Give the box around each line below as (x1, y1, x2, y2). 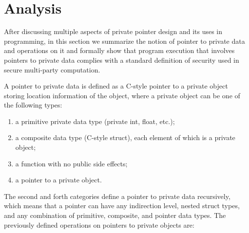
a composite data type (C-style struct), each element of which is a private (15, 132, 235, 143)
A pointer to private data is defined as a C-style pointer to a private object (4, 81, 228, 91)
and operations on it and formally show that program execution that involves (4, 45, 235, 55)
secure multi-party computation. (4, 64, 100, 74)
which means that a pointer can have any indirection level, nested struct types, (4, 200, 240, 211)
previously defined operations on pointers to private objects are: (4, 219, 194, 230)
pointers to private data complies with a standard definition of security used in (4, 54, 239, 65)
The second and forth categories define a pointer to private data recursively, (4, 191, 230, 201)
